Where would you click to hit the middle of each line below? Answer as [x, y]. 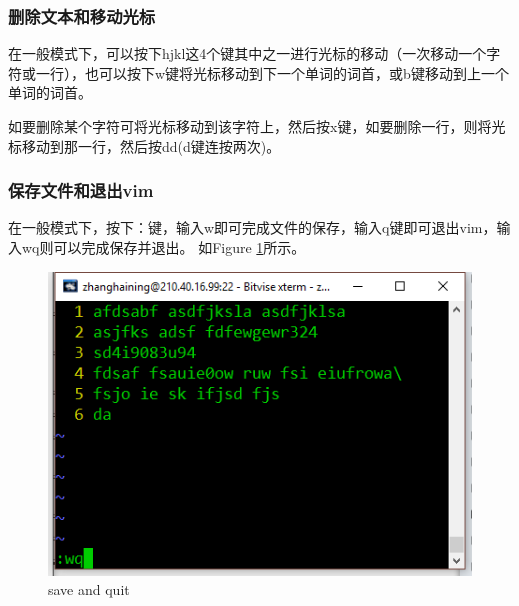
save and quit [89, 589]
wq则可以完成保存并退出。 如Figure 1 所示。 [163, 247]
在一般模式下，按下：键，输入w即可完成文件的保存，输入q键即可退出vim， [252, 227]
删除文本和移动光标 [82, 15]
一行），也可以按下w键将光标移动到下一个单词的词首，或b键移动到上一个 [272, 72]
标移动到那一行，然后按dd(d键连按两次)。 [144, 145]
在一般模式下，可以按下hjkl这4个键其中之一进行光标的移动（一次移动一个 [247, 53]
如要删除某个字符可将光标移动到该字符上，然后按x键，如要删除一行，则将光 [257, 126]
